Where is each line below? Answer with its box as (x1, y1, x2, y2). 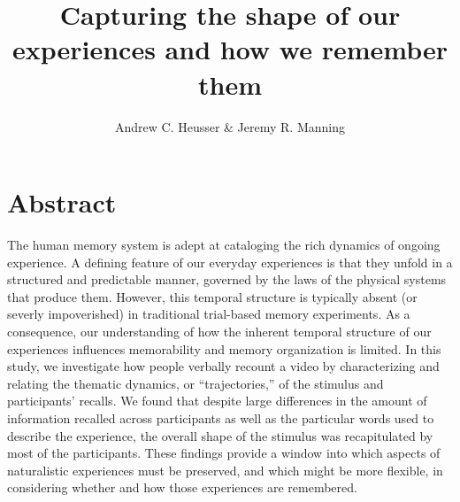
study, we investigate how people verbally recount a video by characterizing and (7, 357, 440, 375)
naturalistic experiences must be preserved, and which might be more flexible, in (7, 460, 443, 479)
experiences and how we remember (11, 31, 448, 67)
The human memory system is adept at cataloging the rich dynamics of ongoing (7, 236, 441, 254)
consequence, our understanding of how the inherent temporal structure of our (7, 322, 432, 340)
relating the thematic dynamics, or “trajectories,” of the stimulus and (7, 374, 384, 392)
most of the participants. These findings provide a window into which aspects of (7, 444, 441, 462)
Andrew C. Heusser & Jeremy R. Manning (114, 117, 346, 135)
